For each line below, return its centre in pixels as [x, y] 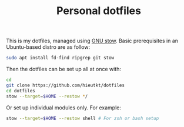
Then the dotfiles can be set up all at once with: [64, 69]
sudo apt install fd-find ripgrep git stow [60, 58]
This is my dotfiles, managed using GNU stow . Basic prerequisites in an [92, 41]
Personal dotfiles [99, 11]
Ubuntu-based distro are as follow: [48, 47]
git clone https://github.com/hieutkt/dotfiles [66, 85]
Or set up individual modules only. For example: [64, 108]
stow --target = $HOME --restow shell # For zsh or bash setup [83, 118]
